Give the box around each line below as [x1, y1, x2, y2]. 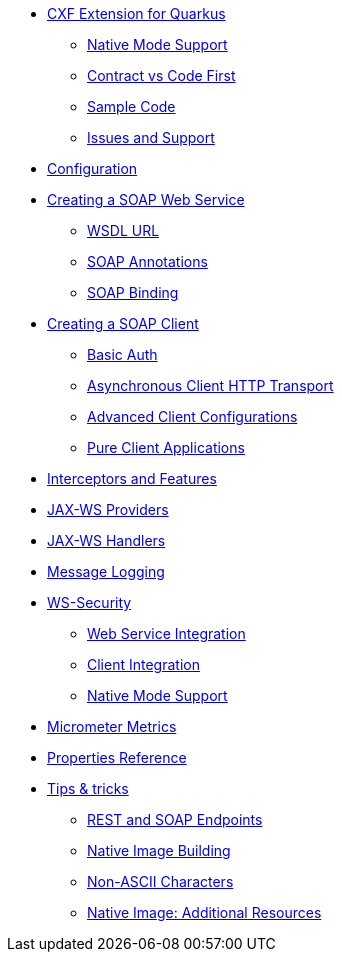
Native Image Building [87, 842, 231, 859]
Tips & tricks [47, 780, 129, 797]
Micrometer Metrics [47, 718, 177, 735]
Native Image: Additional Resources [87, 904, 322, 921]
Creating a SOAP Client [47, 315, 199, 332]
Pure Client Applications [87, 439, 245, 456]
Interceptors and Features [47, 470, 217, 487]
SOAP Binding [87, 284, 179, 301]
